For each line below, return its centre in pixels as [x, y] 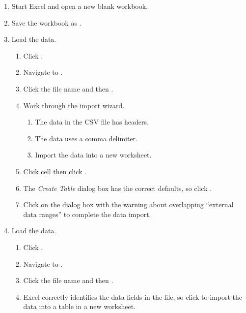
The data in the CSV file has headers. [92, 122]
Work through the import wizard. [74, 105]
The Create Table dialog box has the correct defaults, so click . [118, 188]
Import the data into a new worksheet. [93, 155]
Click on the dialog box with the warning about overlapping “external [128, 204]
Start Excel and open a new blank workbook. [80, 6]
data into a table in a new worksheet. [79, 306]
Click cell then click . [55, 171]
